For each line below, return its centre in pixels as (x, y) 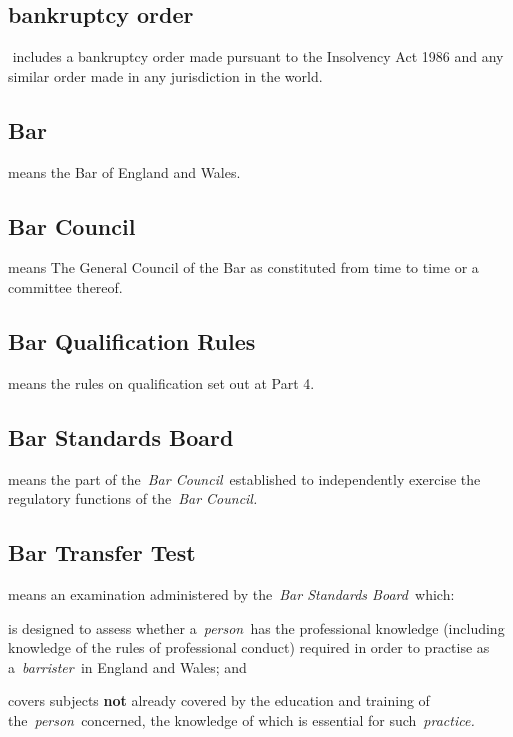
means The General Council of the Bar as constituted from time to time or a (243, 267)
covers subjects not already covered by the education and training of (219, 700)
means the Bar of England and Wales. (124, 171)
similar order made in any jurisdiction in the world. (165, 75)
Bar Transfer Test (102, 552)
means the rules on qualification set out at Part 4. (161, 382)
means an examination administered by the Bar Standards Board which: (231, 593)
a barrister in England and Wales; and (127, 666)
